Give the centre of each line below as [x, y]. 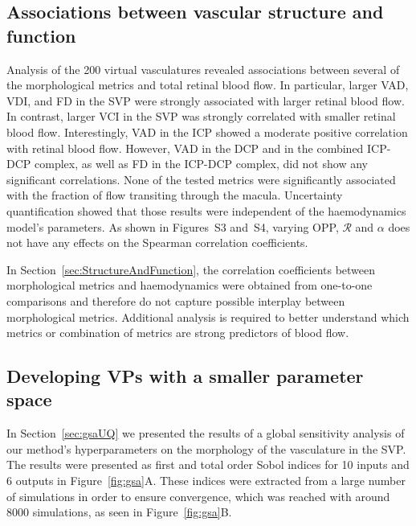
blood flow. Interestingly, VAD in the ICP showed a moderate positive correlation [207, 131]
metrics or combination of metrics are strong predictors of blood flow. [178, 333]
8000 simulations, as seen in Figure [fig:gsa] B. [119, 512]
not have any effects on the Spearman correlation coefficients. [157, 242]
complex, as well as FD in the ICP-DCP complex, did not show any [201, 164]
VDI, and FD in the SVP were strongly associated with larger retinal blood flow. [206, 100]
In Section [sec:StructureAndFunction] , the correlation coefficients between [191, 269]
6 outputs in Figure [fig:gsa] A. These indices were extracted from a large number [206, 481]
